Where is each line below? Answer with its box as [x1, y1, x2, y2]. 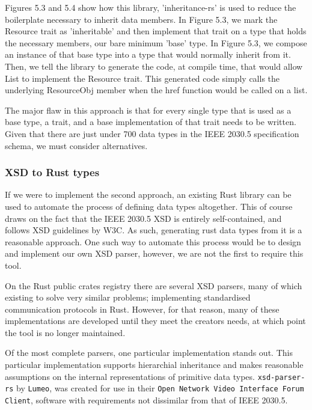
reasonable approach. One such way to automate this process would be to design [5, 235, 301, 248]
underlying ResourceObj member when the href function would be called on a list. [5, 84, 308, 96]
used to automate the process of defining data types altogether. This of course [5, 200, 293, 212]
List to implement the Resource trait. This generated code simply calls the [5, 72, 280, 84]
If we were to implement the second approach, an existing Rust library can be [5, 188, 292, 201]
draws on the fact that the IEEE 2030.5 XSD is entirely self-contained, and [5, 212, 282, 224]
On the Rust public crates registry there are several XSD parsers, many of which [5, 279, 302, 292]
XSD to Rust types [5, 165, 100, 180]
